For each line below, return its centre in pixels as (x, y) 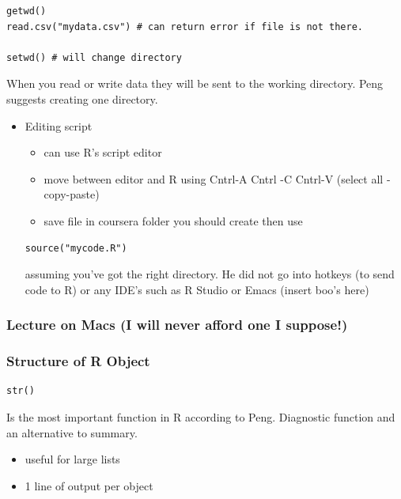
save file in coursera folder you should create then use (173, 220)
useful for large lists (72, 459)
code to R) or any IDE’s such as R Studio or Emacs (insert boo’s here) (197, 289)
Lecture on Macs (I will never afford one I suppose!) (177, 325)
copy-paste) (72, 194)
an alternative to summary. (72, 432)
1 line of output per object (89, 485)
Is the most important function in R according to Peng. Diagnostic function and (201, 416)
